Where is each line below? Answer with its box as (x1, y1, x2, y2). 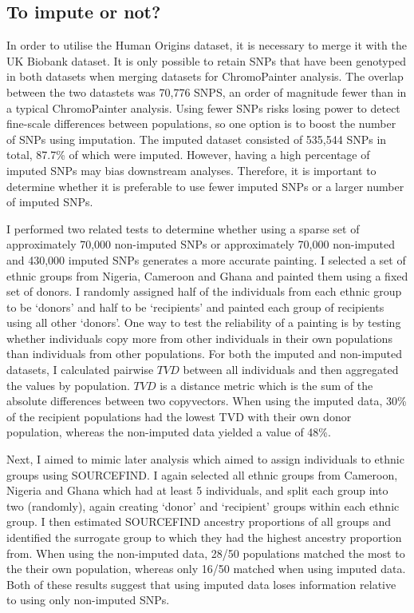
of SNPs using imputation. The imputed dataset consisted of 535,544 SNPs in (6, 130, 387, 147)
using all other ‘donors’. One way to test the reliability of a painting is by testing (6, 314, 401, 331)
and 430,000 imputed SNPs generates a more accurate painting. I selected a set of (6, 251, 406, 268)
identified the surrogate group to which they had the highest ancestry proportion (6, 529, 402, 546)
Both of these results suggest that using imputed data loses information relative (6, 575, 396, 592)
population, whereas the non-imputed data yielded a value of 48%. (6, 424, 331, 440)
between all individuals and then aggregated (183, 361, 399, 378)
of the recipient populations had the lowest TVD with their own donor (6, 408, 352, 424)
